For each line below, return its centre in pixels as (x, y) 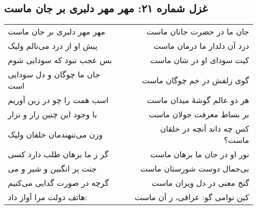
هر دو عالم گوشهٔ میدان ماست (198, 100)
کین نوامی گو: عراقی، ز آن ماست (192, 197)
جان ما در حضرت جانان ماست (198, 32)
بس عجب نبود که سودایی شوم (60, 60)
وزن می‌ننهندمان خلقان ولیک (55, 134)
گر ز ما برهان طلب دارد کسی (58, 154)
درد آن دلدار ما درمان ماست (201, 46)
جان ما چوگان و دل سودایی (54, 74)
